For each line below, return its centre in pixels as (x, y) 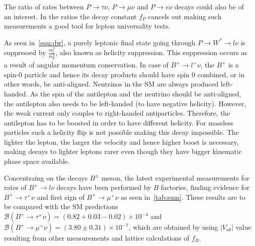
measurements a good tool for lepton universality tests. (87, 26)
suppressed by (25, 52)
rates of (15, 187)
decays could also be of (209, 6)
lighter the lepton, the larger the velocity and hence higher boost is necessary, (121, 141)
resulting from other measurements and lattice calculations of (97, 238)
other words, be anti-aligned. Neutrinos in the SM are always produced (111, 84)
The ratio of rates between (44, 6)
